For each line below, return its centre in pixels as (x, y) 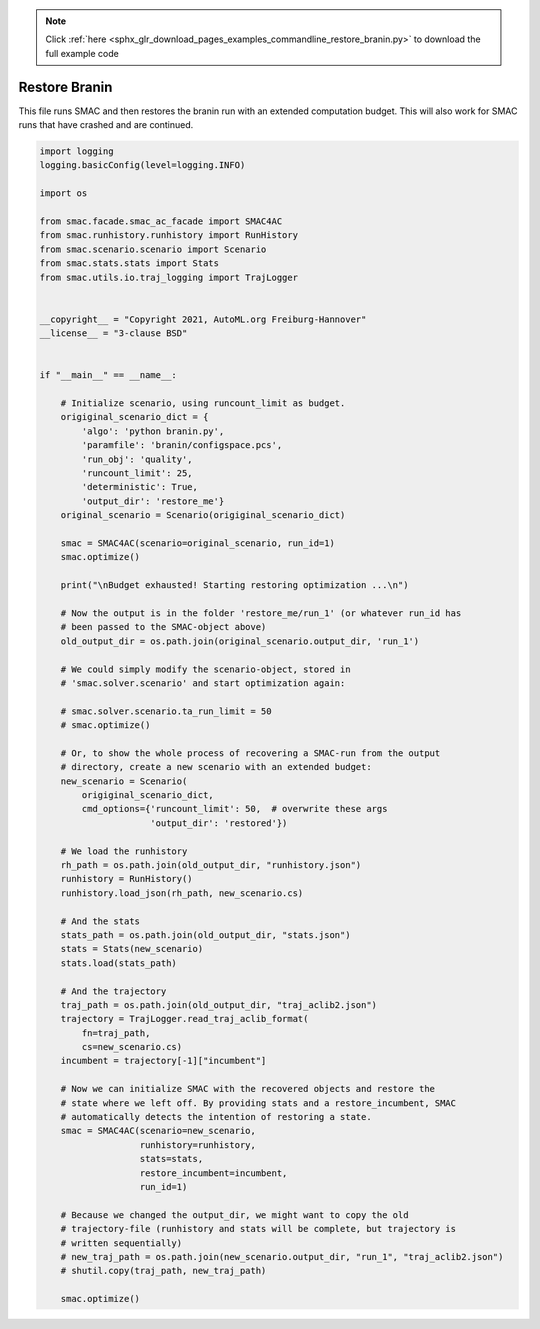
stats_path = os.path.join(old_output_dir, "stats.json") (205, 934)
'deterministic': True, (140, 487)
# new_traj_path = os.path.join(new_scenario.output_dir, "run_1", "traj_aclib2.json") (282, 1256)
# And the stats (100, 921)
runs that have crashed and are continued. (106, 125)
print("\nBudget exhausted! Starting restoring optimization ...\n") (234, 585)
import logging (76, 151)
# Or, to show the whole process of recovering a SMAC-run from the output (250, 753)
